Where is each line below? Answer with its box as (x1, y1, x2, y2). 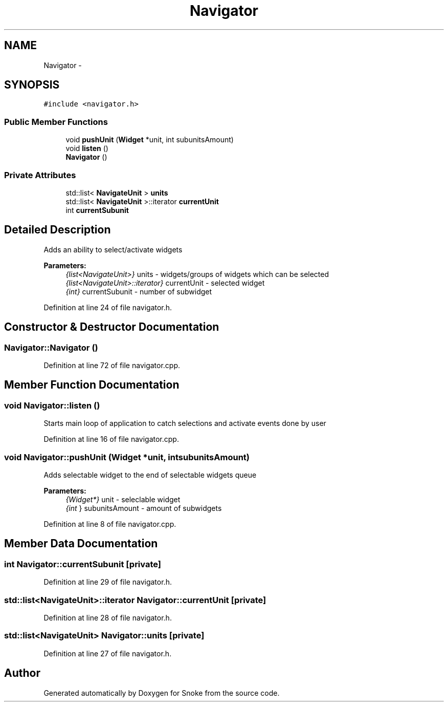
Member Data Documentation (4, 537, 158, 550)
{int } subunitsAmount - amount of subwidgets (65, 503, 222, 512)
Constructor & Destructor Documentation (4, 320, 219, 334)
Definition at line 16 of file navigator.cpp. (43, 435, 179, 444)
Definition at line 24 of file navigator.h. (43, 303, 172, 312)
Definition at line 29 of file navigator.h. (43, 577, 172, 587)
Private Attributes (4, 169, 76, 180)
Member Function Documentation (4, 378, 180, 392)
